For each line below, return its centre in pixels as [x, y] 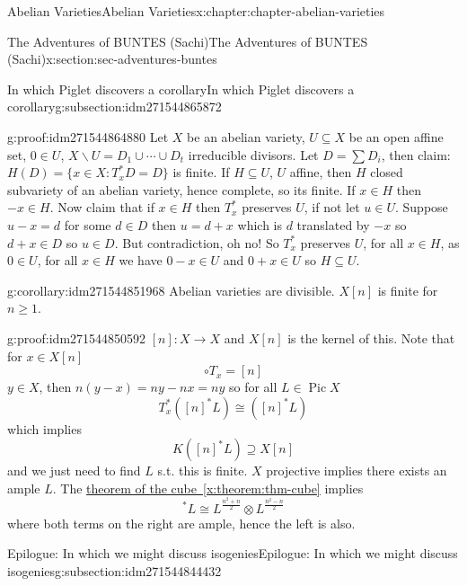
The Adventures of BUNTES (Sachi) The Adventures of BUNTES [188, 41]
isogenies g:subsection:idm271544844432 [115, 570]
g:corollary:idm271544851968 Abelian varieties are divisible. [171, 290]
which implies [44, 428]
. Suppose [421, 207]
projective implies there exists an [357, 471]
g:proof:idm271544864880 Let [88, 136]
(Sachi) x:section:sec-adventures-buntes [112, 59]
